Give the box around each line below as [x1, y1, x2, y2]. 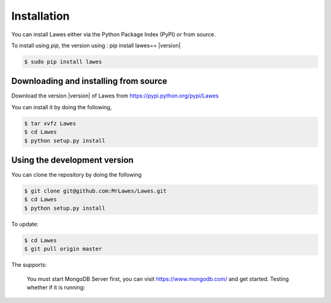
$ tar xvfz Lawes [24, 120, 77, 127]
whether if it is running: [26, 283, 85, 291]
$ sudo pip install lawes [24, 58, 102, 65]
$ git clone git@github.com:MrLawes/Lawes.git [24, 188, 167, 194]
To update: [11, 220, 39, 228]
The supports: [11, 261, 47, 269]
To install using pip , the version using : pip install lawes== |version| [11, 42, 181, 49]
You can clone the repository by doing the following [11, 171, 142, 178]
